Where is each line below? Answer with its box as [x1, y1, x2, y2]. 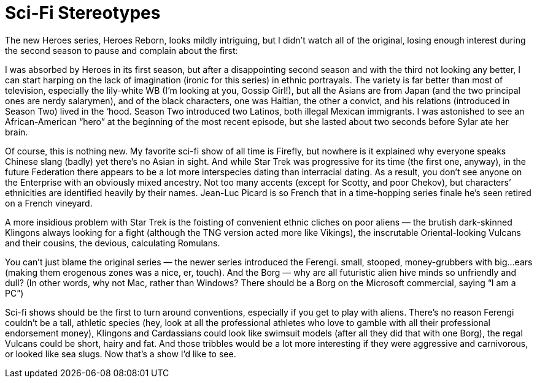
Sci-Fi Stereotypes [5, 2, 161, 23]
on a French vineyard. [5, 197, 93, 208]
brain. [5, 126, 28, 137]
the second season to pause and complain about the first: [5, 45, 238, 56]
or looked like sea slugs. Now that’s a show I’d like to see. [5, 348, 236, 359]
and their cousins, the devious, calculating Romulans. [5, 237, 220, 248]
